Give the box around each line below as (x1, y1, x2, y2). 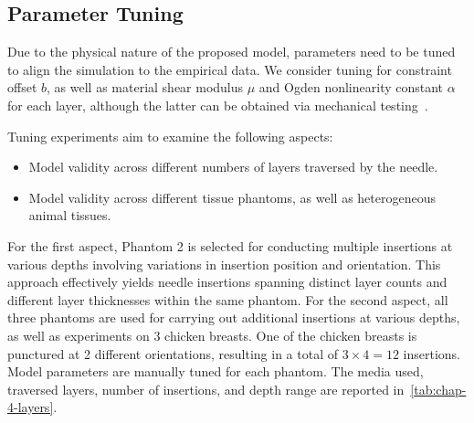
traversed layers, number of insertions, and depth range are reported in (7, 379, 405, 398)
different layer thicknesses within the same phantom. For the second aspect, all (7, 290, 448, 309)
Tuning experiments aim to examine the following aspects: (7, 126, 333, 145)
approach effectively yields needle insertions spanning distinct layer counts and (7, 272, 448, 291)
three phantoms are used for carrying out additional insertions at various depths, (7, 308, 460, 327)
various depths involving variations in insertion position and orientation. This (7, 254, 441, 273)
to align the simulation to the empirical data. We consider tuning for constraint (7, 59, 452, 79)
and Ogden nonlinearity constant (258, 78, 444, 97)
